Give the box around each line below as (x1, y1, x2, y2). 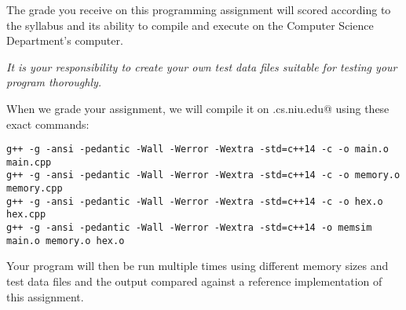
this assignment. (6, 288, 84, 305)
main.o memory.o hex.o (6, 235, 125, 246)
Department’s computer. (6, 32, 123, 49)
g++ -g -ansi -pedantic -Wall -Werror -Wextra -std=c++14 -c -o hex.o (6, 195, 383, 207)
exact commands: (6, 115, 90, 132)
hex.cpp (6, 209, 46, 221)
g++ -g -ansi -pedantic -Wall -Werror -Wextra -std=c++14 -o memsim (6, 222, 372, 234)
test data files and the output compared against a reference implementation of (6, 273, 382, 289)
